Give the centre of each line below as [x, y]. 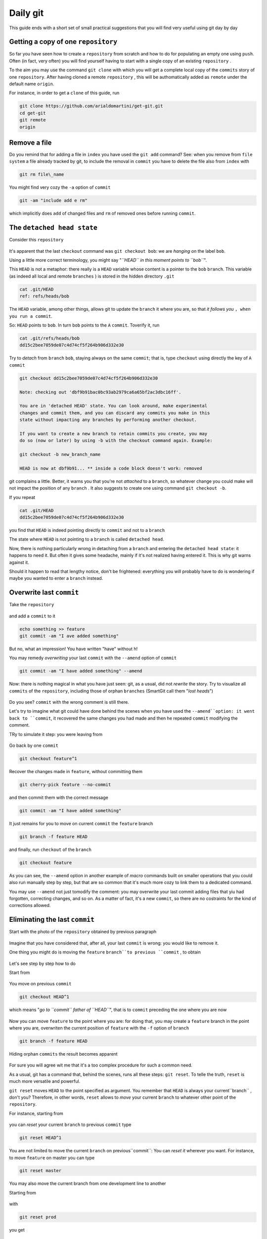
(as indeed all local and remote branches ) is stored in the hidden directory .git [92, 276]
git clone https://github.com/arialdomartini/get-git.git [91, 106]
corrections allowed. [30, 905]
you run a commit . [31, 316]
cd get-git [33, 113]
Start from [20, 972]
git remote [33, 120]
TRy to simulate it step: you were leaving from [56, 734]
